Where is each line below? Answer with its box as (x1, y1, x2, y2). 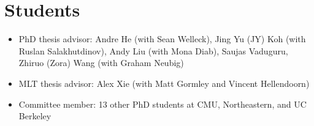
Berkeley (18, 109, 52, 122)
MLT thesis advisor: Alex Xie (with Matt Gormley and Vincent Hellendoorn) (18, 76, 310, 89)
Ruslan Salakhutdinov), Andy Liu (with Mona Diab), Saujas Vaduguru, (18, 44, 288, 57)
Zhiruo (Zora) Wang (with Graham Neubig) (18, 56, 184, 69)
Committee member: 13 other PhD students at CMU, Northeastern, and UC (18, 97, 307, 110)
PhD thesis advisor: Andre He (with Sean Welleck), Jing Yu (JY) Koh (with (18, 32, 306, 45)
